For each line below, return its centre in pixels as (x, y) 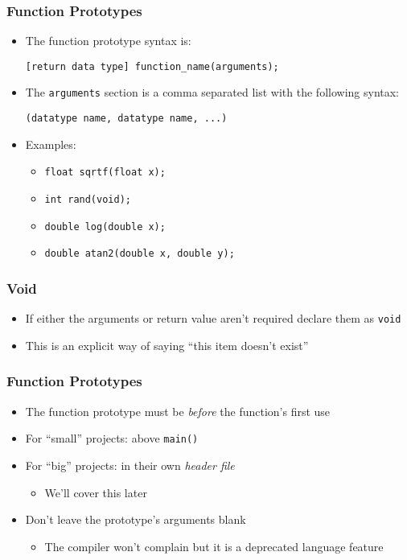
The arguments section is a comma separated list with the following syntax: (212, 92)
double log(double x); (105, 226)
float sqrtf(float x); (105, 173)
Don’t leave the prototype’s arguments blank (136, 519)
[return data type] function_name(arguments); (152, 66)
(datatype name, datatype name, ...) (126, 119)
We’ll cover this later (96, 492)
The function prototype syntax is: (108, 41)
